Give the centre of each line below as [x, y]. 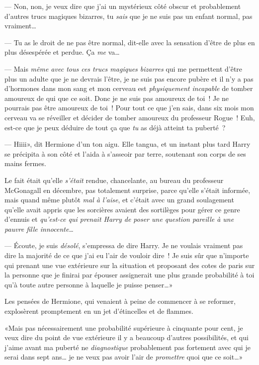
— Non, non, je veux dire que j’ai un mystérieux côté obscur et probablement [123, 6]
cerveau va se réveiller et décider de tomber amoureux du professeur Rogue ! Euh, [130, 117]
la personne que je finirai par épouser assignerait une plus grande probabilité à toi [129, 275]
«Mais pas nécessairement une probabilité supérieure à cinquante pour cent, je [124, 327]
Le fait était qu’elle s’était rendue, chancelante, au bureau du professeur [114, 180]
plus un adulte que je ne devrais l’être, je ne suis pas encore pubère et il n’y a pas [129, 78]
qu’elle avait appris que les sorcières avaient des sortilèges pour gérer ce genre [122, 209]
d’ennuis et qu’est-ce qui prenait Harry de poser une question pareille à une [119, 219]
